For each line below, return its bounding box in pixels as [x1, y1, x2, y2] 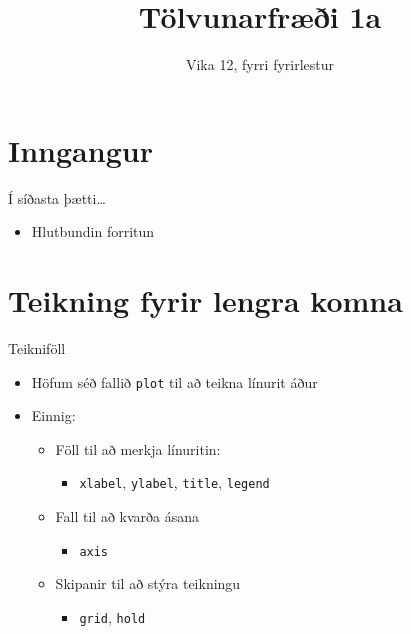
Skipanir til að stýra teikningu [55, 573, 241, 594]
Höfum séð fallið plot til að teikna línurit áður [31, 371, 318, 392]
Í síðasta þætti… [8, 187, 106, 208]
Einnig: [31, 405, 76, 426]
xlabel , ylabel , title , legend [79, 472, 270, 493]
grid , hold [79, 606, 146, 627]
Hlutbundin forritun [31, 221, 155, 242]
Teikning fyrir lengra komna [8, 280, 403, 321]
